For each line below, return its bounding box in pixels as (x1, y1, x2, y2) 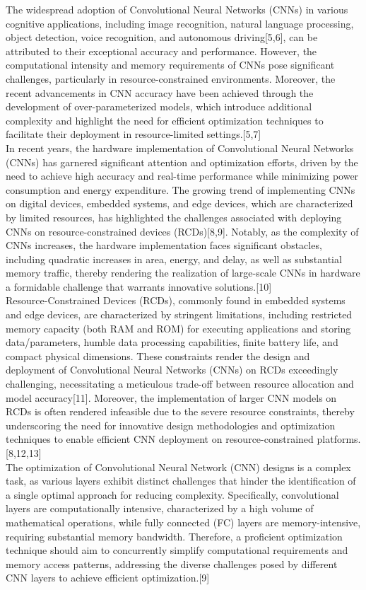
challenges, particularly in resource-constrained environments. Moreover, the (6, 71, 336, 86)
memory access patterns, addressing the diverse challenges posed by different (6, 556, 338, 571)
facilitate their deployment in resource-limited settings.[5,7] (6, 127, 261, 141)
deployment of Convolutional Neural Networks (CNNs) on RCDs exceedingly (6, 362, 338, 377)
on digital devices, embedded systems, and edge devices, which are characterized (6, 196, 353, 211)
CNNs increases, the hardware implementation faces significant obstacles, (6, 238, 322, 253)
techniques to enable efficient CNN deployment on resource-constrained (6, 432, 314, 446)
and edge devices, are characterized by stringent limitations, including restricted (6, 307, 353, 322)
